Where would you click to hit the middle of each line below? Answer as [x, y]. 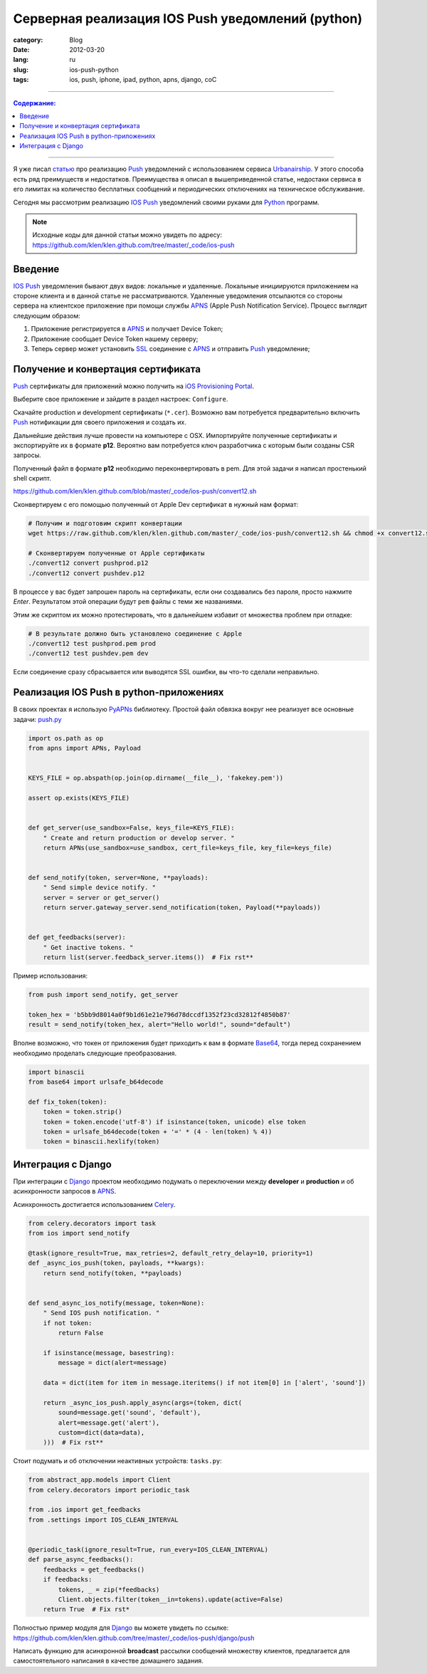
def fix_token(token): [68, 1102]
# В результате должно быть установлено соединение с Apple [135, 633]
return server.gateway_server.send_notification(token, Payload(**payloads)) [182, 907]
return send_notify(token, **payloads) [113, 1273]
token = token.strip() [83, 1112]
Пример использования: [51, 976]
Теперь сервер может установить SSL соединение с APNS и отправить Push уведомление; [170, 349]
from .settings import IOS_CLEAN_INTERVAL [103, 1519]
